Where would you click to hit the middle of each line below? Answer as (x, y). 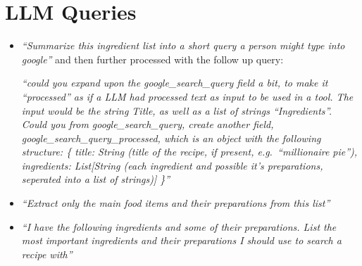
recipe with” (47, 254)
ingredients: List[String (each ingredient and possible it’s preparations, (172, 165)
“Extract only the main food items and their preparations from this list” (176, 203)
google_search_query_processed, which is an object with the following (171, 138)
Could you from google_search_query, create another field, (148, 124)
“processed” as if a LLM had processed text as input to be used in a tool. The (187, 96)
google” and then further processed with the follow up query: (152, 59)
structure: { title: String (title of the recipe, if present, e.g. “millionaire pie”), (189, 152)
